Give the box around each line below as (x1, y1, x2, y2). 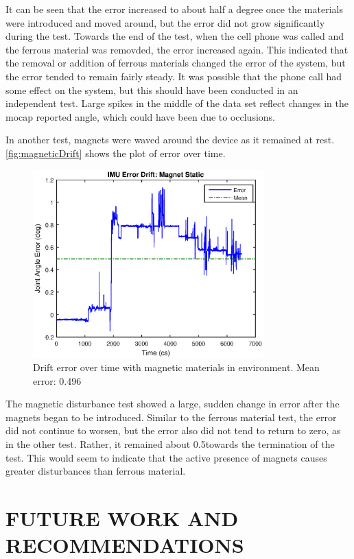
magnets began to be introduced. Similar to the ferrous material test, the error (5, 409, 337, 424)
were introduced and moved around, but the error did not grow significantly (5, 15, 325, 29)
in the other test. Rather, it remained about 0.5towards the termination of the (5, 437, 335, 451)
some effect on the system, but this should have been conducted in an (5, 82, 298, 97)
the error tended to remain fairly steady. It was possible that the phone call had (5, 69, 342, 83)
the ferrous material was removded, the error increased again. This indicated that (5, 42, 349, 56)
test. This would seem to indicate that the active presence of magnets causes (5, 450, 327, 464)
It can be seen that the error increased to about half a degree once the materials (5, 2, 343, 16)
